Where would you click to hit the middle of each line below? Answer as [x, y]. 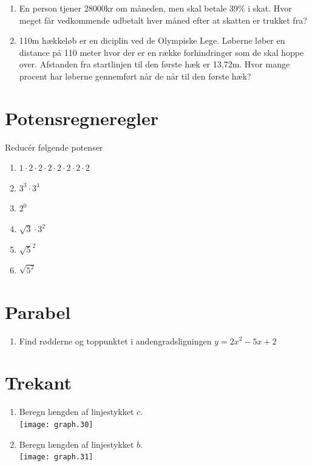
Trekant [38, 382]
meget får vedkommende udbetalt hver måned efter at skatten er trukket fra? [163, 20]
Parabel [38, 311]
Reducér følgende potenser [54, 147]
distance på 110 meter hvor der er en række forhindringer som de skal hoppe [161, 52]
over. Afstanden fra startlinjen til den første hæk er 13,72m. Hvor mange [154, 64]
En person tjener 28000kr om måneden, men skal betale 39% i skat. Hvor [155, 8]
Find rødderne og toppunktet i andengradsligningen [115, 341]
